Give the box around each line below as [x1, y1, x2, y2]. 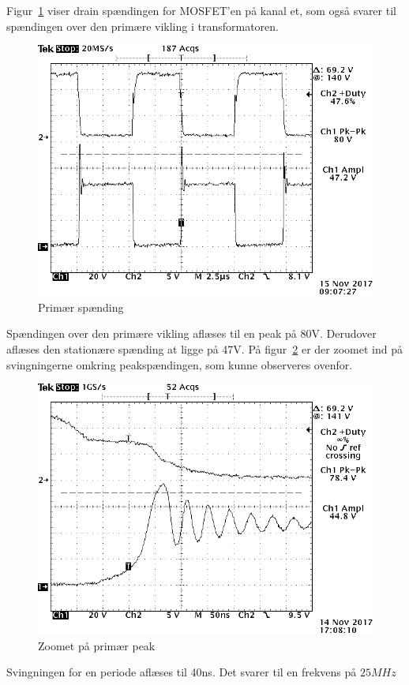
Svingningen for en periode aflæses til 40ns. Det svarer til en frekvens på [6, 664, 357, 680]
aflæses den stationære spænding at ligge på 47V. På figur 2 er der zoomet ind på [6, 340, 403, 357]
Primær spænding [38, 298, 124, 315]
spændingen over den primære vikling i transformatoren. [6, 17, 279, 34]
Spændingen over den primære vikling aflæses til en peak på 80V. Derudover [6, 325, 377, 342]
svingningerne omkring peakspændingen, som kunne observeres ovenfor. [6, 356, 353, 372]
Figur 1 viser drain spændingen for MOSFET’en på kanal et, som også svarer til [6, 2, 396, 18]
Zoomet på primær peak [38, 637, 156, 653]
